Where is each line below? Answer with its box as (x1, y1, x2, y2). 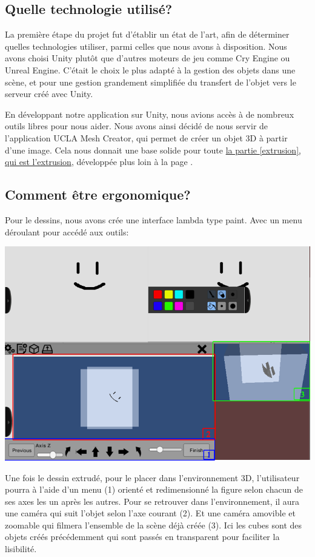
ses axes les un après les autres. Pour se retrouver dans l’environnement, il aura (5, 495, 300, 507)
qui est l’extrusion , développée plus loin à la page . (5, 155, 193, 168)
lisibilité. (5, 542, 37, 555)
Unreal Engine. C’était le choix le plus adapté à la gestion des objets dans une (5, 63, 296, 76)
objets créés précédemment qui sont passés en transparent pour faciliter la (5, 530, 280, 543)
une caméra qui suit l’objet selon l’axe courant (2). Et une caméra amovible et (5, 507, 296, 519)
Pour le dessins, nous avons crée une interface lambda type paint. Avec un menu (5, 213, 302, 226)
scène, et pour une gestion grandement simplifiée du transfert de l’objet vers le (5, 75, 296, 88)
